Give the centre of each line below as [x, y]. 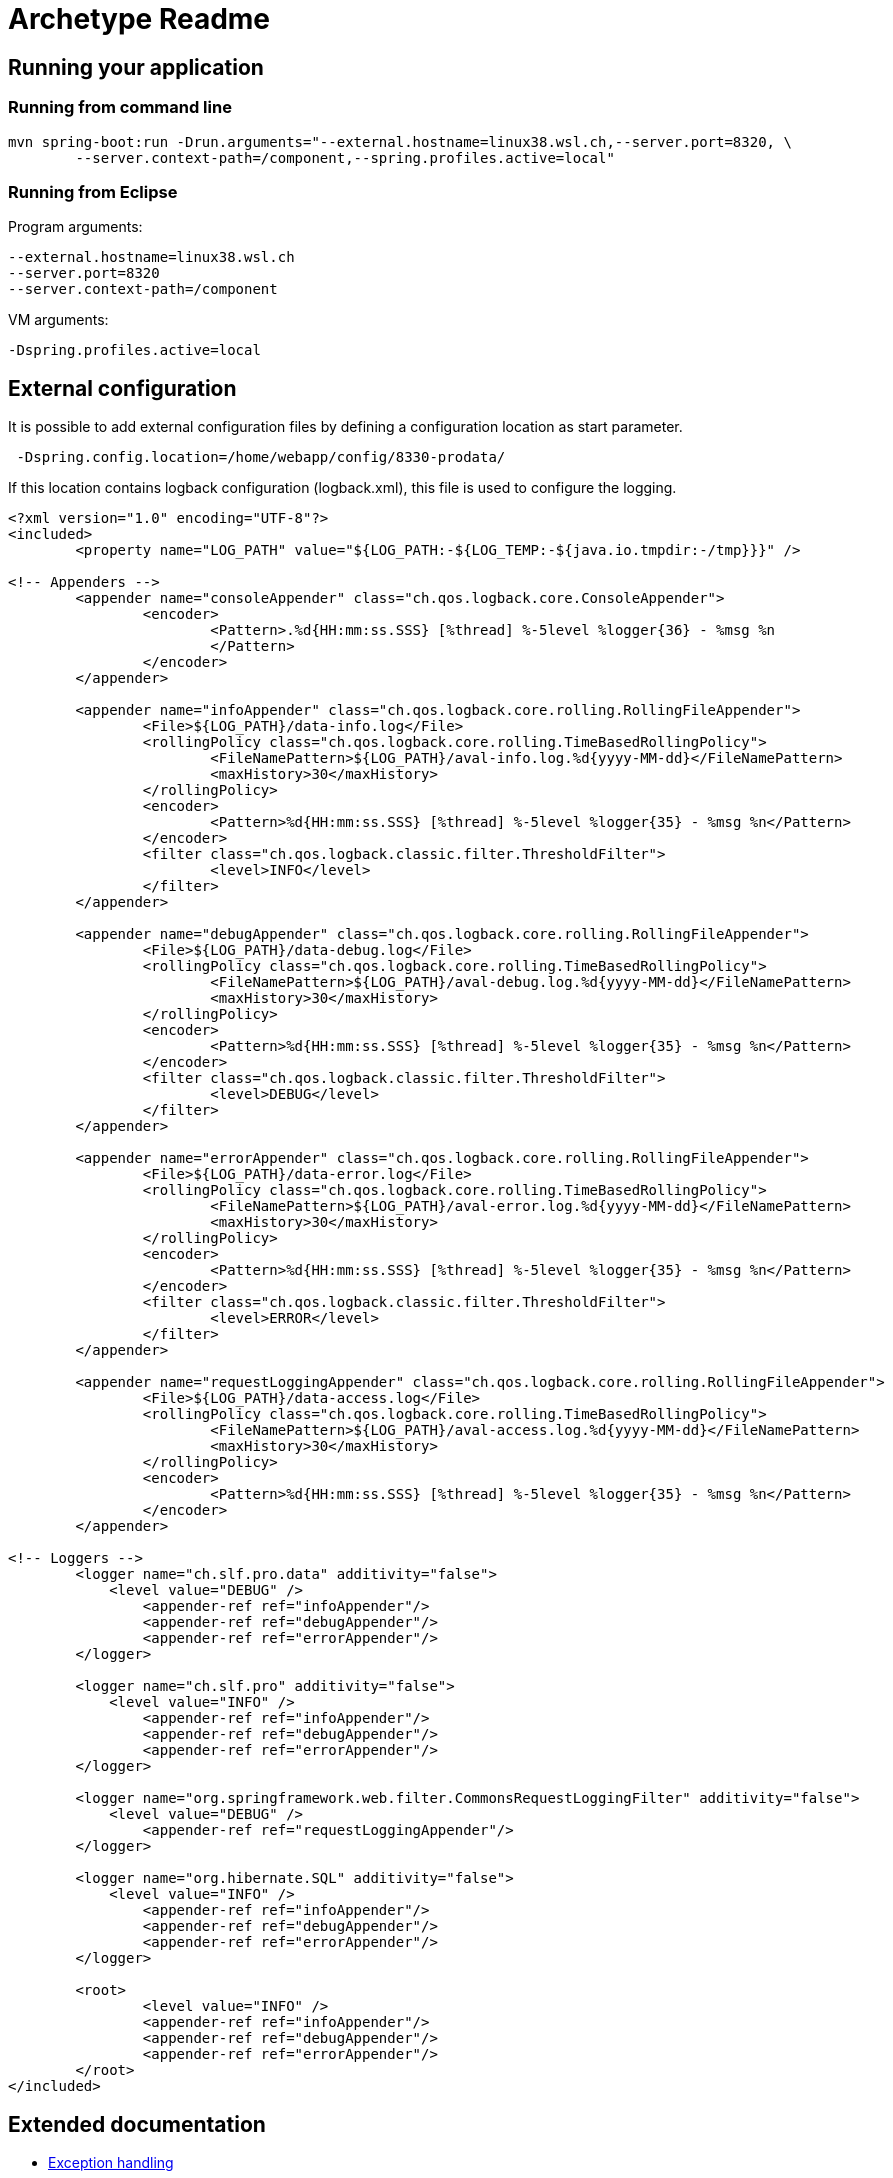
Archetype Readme [139, 19]
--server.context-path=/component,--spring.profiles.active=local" [345, 157]
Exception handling [111, 2162]
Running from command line [120, 107]
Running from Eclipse [93, 191]
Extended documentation [137, 2124]
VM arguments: [58, 320]
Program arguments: [75, 227]
